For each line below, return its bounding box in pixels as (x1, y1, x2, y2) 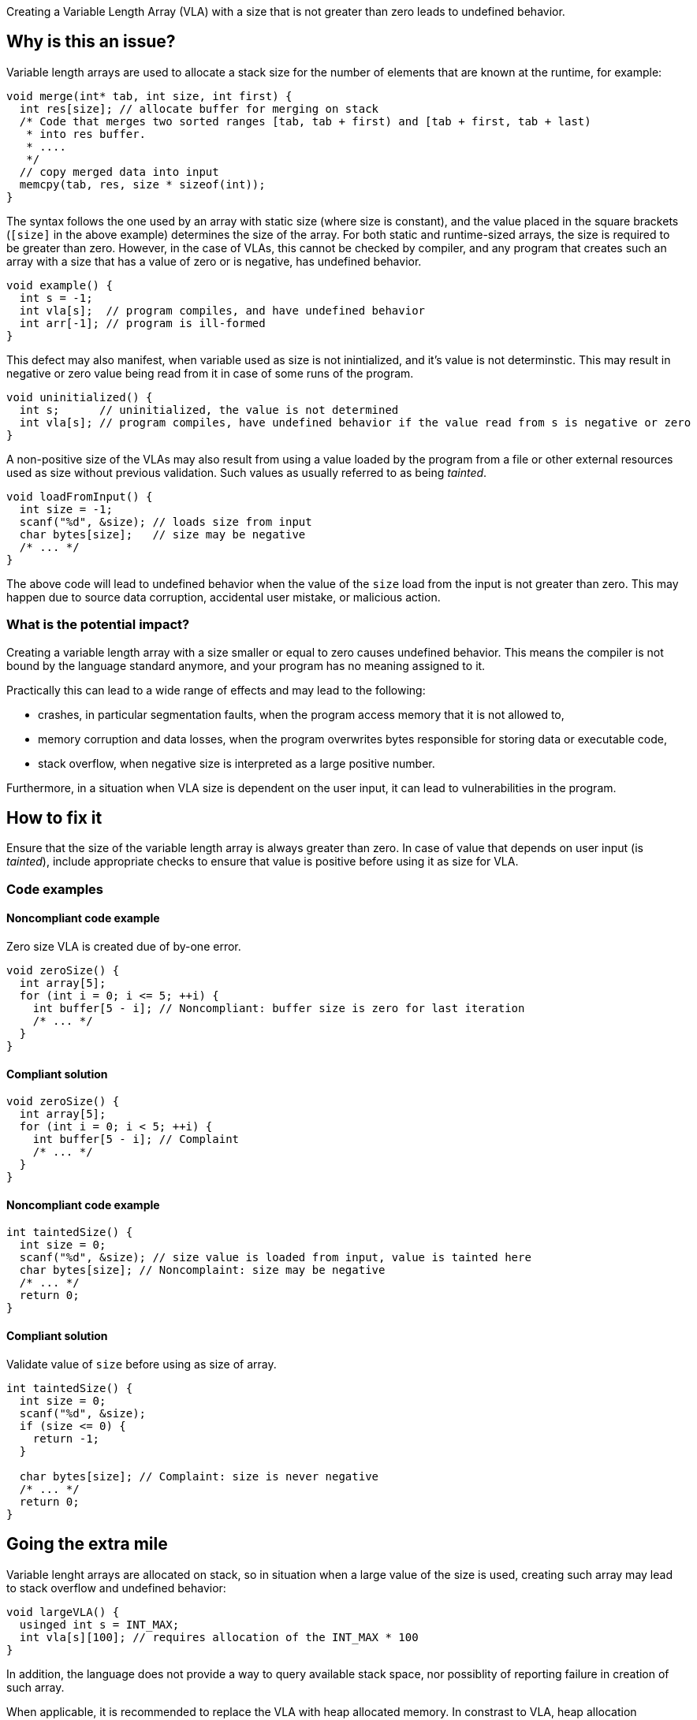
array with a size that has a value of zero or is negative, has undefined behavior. (6, 254, 422, 268)
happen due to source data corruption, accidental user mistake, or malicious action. (6, 590, 441, 604)
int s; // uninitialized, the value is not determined (19, 403, 399, 416)
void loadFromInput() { (6, 490, 153, 503)
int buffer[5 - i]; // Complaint (32, 1133, 240, 1146)
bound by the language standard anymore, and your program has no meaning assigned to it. (6, 658, 486, 672)
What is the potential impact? (6, 616, 190, 633)
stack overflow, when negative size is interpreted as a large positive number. (38, 756, 435, 770)
